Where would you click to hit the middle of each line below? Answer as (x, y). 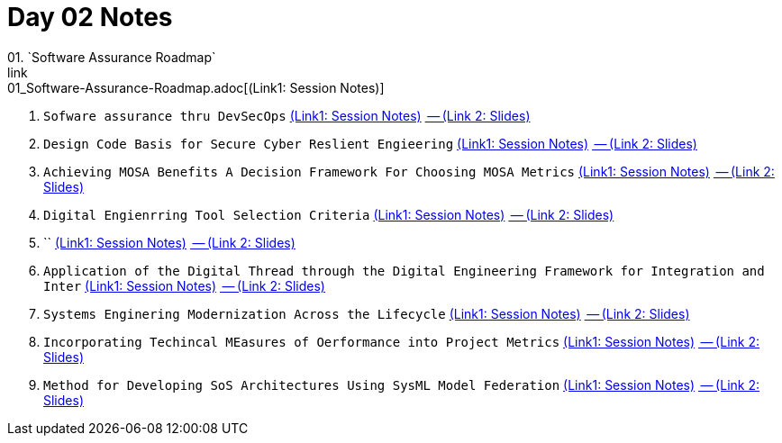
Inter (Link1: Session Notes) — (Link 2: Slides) (184, 285)
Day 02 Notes (90, 17)
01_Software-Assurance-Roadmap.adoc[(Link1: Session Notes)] (196, 87)
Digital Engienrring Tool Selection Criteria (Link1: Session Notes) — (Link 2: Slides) (329, 214)
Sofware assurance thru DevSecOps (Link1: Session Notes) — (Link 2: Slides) (287, 115)
